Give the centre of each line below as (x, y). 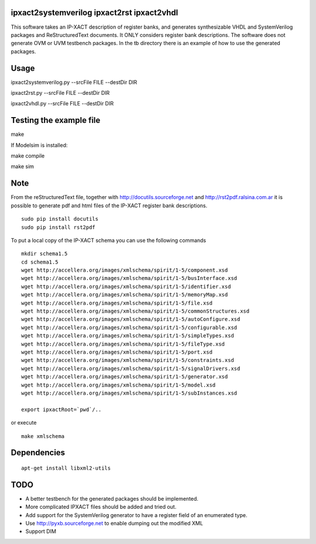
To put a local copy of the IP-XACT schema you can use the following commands (109, 240)
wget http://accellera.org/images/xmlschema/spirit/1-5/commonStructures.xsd (135, 311)
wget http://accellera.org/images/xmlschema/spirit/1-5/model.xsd (118, 385)
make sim (23, 166)
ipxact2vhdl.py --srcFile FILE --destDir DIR (62, 104)
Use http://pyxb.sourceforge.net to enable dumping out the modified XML (114, 523)
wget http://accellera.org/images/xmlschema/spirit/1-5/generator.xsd (125, 377)
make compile (28, 156)
